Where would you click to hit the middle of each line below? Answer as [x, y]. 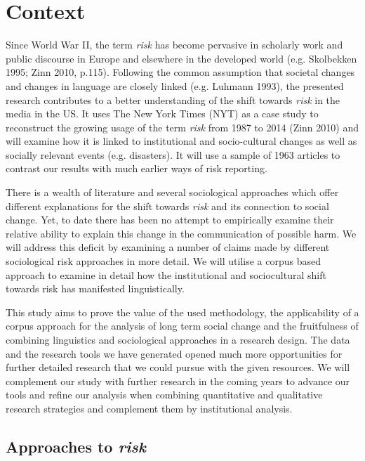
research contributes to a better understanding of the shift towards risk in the [173, 99]
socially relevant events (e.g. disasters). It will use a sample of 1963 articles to [173, 154]
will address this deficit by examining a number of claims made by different [168, 247]
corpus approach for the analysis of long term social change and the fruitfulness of [182, 326]
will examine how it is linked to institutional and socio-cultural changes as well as [181, 141]
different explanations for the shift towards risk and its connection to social [167, 206]
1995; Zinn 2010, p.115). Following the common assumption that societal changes [180, 72]
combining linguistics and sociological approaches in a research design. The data [178, 339]
